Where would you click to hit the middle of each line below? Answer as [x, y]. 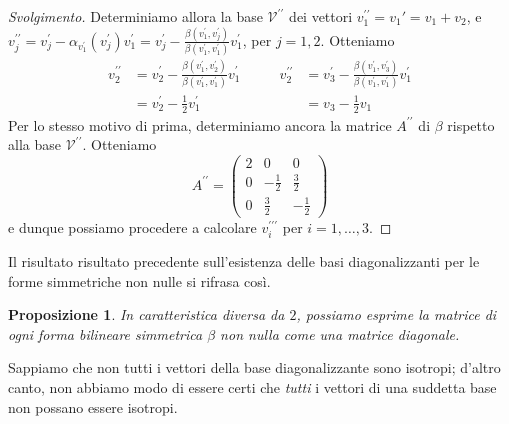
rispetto [471, 124]
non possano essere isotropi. [93, 406]
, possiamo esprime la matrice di [396, 314]
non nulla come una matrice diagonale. [340, 333]
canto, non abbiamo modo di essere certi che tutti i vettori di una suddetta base [252, 386]
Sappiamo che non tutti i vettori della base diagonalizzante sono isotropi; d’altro [254, 367]
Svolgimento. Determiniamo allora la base [135, 16]
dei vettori [321, 16]
